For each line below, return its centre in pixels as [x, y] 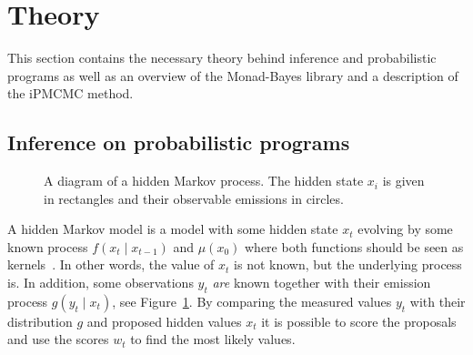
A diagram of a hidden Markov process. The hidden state [204, 181]
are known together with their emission [322, 283]
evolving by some [405, 229]
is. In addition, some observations [101, 283]
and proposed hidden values [164, 321]
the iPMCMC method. [70, 93]
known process [48, 246]
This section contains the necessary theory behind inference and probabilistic [222, 58]
